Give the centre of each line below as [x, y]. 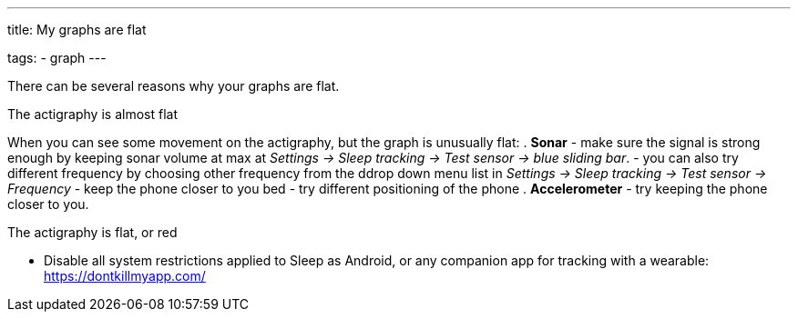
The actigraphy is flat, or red [92, 232]
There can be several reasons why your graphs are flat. [174, 86]
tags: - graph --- [57, 58]
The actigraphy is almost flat [92, 114]
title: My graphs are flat [77, 30]
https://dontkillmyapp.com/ [125, 276]
